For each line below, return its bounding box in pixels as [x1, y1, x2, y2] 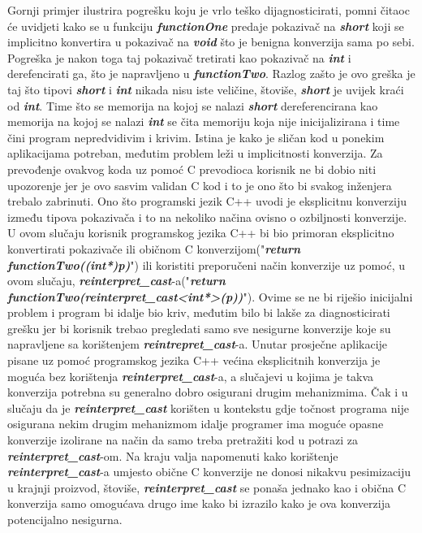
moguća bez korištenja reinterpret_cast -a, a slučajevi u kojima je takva [7, 367, 374, 384]
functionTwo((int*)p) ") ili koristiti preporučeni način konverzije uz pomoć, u [7, 256, 406, 273]
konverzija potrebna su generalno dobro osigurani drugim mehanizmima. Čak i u [7, 383, 408, 401]
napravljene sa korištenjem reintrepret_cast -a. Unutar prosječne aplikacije [7, 336, 388, 353]
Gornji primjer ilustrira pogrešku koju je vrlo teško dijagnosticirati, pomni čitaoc [7, 2, 410, 18]
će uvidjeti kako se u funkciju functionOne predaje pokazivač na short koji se [7, 17, 404, 34]
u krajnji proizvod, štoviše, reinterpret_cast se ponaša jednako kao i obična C [7, 479, 407, 496]
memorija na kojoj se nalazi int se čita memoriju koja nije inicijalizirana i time [7, 113, 400, 130]
